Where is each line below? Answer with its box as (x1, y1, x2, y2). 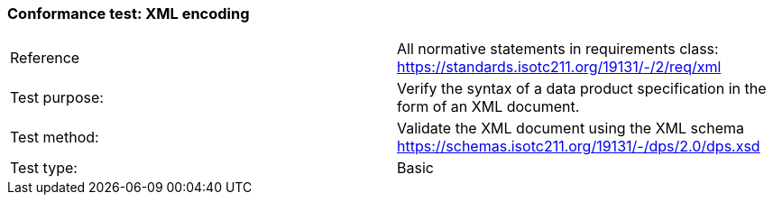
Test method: (10, 128, 99, 147)
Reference (10, 49, 80, 68)
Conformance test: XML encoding (7, 5, 250, 23)
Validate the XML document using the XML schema (397, 119, 744, 138)
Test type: (10, 159, 78, 178)
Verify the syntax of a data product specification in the (397, 79, 767, 98)
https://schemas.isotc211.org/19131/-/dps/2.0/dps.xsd (397, 137, 760, 156)
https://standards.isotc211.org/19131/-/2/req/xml (397, 58, 722, 77)
